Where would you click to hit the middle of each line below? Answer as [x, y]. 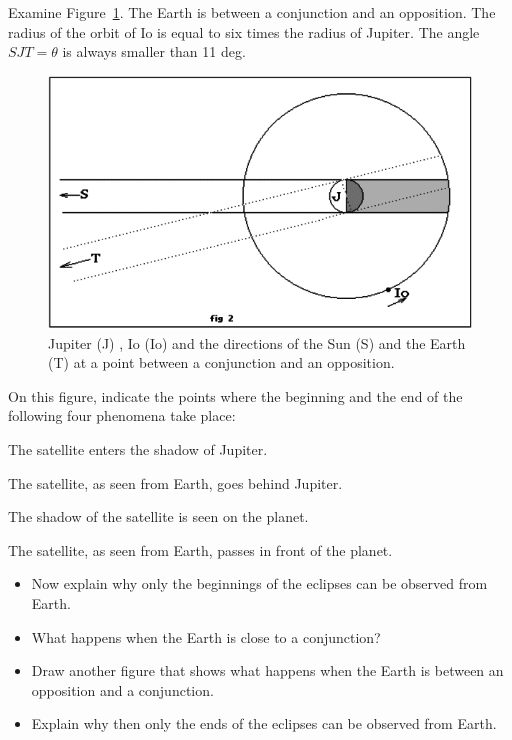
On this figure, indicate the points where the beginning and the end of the [235, 395]
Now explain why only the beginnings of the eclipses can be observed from [259, 583]
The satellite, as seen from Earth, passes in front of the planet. [200, 549]
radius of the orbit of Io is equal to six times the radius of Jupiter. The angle [244, 31]
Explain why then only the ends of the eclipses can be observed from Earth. [264, 723]
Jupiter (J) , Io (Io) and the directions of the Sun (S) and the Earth [257, 342]
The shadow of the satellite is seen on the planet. [158, 516]
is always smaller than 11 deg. [154, 51]
